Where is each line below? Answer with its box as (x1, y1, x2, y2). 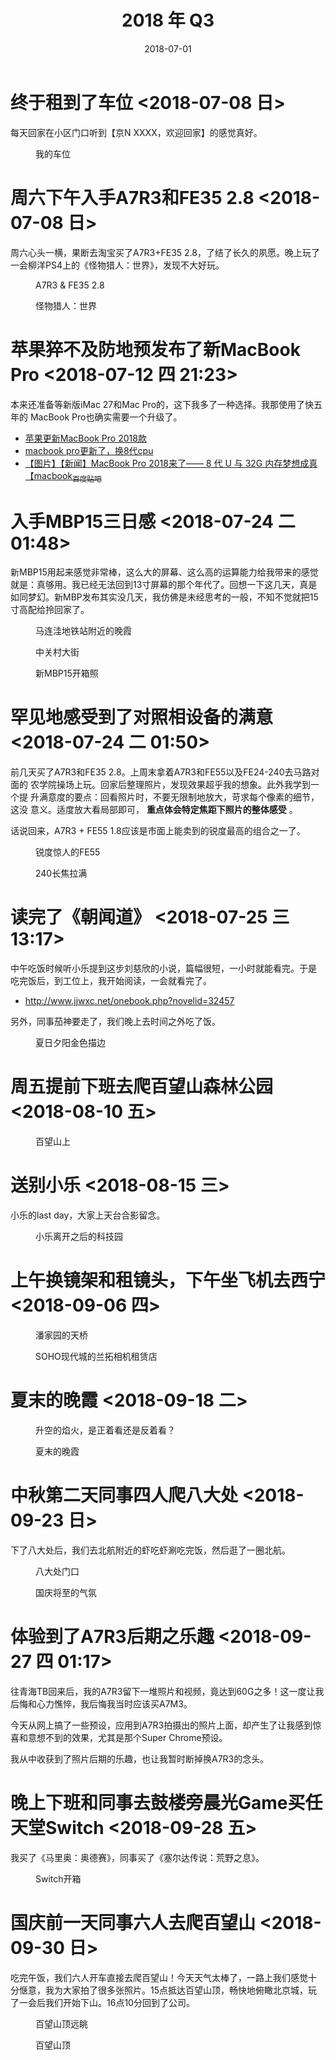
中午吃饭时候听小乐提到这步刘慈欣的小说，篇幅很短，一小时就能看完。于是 (10, 962, 317, 975)
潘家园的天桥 (35, 1329, 88, 1341)
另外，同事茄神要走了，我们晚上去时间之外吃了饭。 (10, 1016, 221, 1028)
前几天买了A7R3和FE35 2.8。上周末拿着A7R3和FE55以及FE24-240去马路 (10, 766, 312, 778)
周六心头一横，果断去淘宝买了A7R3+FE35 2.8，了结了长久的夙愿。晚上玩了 (10, 246, 320, 258)
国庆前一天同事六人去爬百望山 (10, 1911, 257, 1934)
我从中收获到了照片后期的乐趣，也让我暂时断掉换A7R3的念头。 (10, 1752, 270, 1765)
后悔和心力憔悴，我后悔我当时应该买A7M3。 (10, 1697, 193, 1710)
